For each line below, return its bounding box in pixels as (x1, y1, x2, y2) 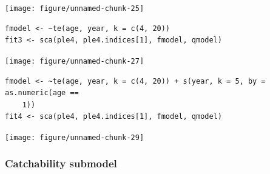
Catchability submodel (5, 156, 117, 171)
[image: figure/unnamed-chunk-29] (5, 133, 144, 142)
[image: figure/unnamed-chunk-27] (5, 56, 144, 65)
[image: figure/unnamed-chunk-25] (5, 4, 144, 13)
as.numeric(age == (5, 89, 79, 98)
